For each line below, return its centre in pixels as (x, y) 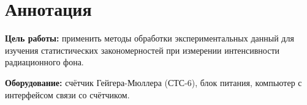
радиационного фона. (44, 62)
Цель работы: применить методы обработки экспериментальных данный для (150, 38)
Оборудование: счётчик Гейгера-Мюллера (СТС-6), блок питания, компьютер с (153, 82)
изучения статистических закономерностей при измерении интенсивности (142, 50)
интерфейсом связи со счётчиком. (67, 94)
